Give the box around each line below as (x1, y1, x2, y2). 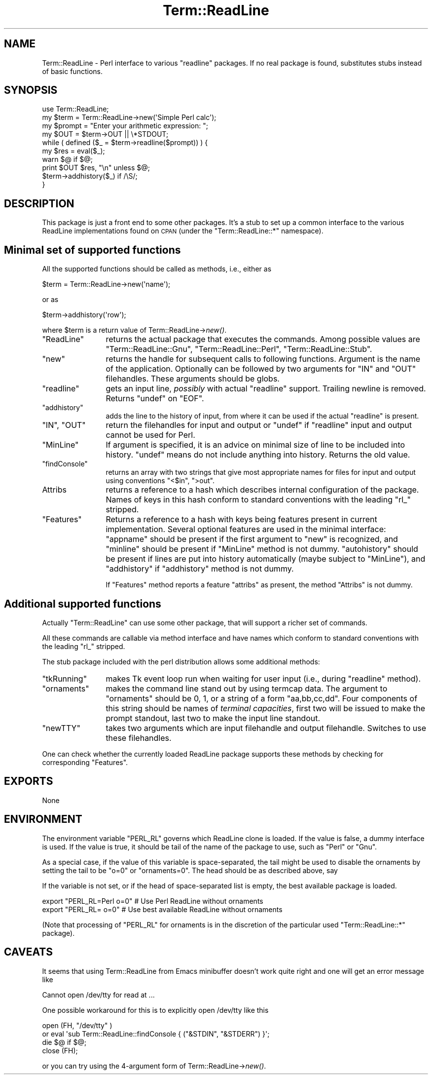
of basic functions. (42, 67, 103, 76)
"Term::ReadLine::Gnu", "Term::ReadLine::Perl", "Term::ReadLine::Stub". (106, 344, 372, 354)
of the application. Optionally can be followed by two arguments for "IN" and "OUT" (106, 364, 416, 374)
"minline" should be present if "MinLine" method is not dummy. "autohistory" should (106, 544, 418, 554)
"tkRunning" (42, 673, 87, 684)
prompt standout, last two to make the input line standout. (106, 713, 321, 723)
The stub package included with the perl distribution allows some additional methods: (42, 657, 320, 666)
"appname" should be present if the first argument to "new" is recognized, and (106, 534, 398, 544)
